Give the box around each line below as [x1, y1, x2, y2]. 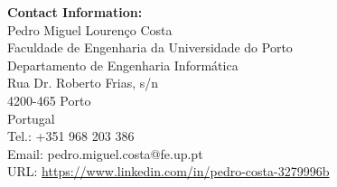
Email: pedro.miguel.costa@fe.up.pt [7, 144, 203, 163]
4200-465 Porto [7, 90, 91, 109]
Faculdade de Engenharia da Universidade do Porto [7, 38, 293, 57]
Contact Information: [7, 3, 143, 21]
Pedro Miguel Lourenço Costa [7, 20, 173, 39]
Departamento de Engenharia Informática [7, 55, 239, 74]
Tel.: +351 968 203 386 [7, 126, 135, 145]
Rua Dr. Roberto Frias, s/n [7, 73, 159, 92]
